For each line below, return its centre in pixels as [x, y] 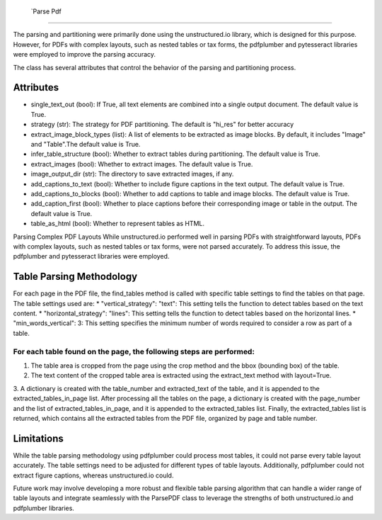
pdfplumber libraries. [44, 508]
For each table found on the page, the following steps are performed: [134, 351]
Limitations [38, 438]
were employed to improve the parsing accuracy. [84, 55]
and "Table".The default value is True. [86, 145]
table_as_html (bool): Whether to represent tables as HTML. [118, 224]
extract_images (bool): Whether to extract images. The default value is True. [142, 164]
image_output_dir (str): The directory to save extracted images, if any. [132, 174]
